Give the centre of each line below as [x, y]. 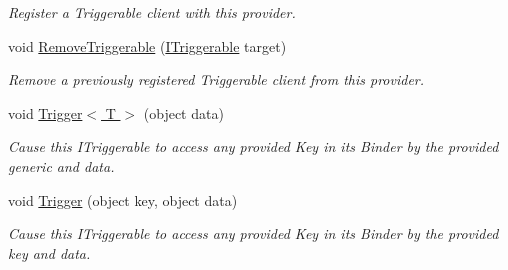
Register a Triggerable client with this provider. [152, 12]
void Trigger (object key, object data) [123, 199]
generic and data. [61, 165]
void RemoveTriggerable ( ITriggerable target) [147, 45]
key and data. [49, 252]
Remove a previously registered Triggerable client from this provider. [216, 79]
